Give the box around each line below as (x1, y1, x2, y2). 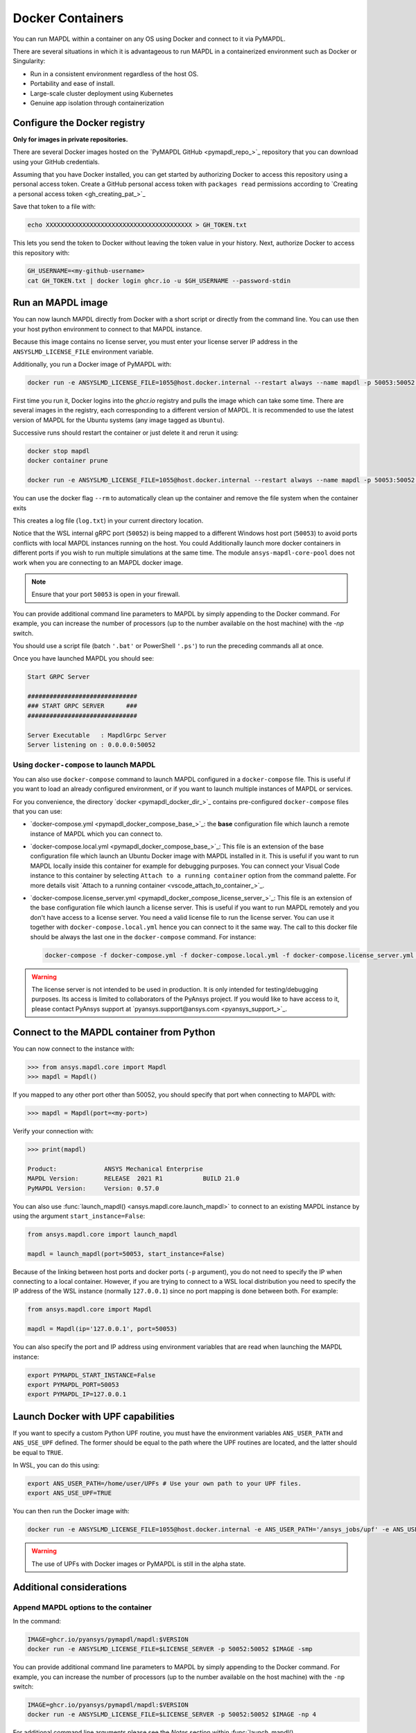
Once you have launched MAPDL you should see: (12, 654, 155, 663)
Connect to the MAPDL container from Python (12, 1026, 216, 1038)
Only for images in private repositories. (12, 135, 128, 143)
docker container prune (27, 457, 109, 464)
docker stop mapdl (27, 447, 90, 455)
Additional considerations (12, 1581, 128, 1593)
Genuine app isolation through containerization (30, 98, 164, 107)
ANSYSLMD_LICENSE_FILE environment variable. (12, 347, 154, 356)
